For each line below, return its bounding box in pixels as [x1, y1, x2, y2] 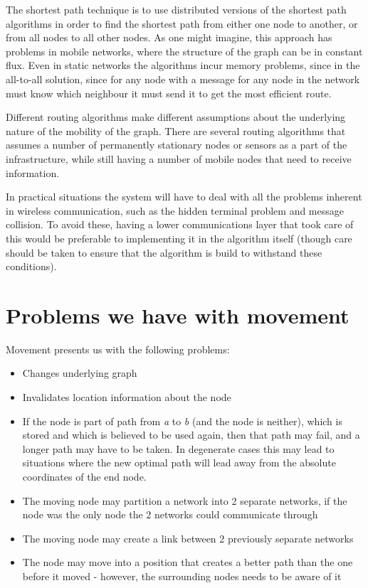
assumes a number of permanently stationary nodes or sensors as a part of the [6, 137, 347, 152]
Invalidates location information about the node [22, 390, 231, 404]
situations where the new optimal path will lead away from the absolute [22, 455, 336, 470]
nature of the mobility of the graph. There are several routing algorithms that [6, 123, 346, 138]
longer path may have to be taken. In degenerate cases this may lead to [22, 441, 335, 456]
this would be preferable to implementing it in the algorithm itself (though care [6, 230, 352, 245]
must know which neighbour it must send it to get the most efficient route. [6, 85, 332, 100]
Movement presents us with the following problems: [6, 341, 230, 356]
